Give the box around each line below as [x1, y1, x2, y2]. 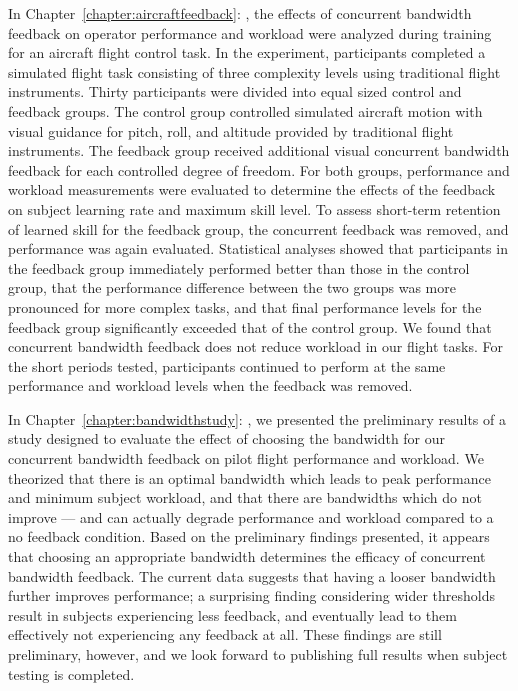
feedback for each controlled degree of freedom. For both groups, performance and [8, 159, 510, 180]
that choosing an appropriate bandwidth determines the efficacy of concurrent [8, 546, 486, 567]
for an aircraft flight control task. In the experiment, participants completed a [8, 42, 486, 63]
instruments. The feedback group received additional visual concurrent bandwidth [8, 140, 510, 161]
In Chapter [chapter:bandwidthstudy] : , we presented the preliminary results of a [8, 408, 506, 429]
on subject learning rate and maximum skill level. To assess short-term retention [8, 198, 501, 219]
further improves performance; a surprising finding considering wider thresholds [8, 585, 496, 606]
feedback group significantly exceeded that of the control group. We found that [8, 316, 492, 337]
